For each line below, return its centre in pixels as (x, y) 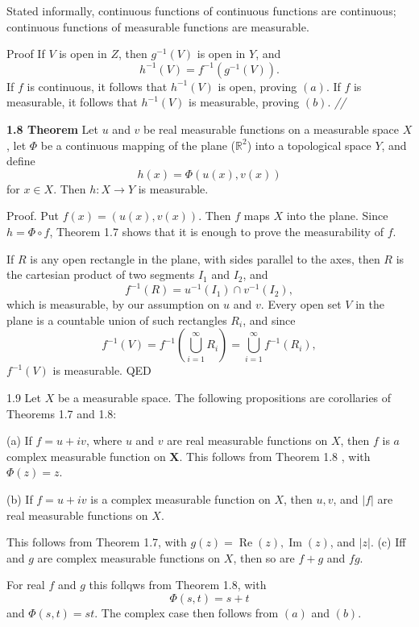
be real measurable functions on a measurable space (272, 129)
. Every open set (301, 304)
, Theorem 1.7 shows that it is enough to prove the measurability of (216, 231)
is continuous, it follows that (97, 86)
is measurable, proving (244, 102)
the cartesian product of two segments (101, 274)
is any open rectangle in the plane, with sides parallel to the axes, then (205, 258)
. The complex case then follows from (187, 612)
